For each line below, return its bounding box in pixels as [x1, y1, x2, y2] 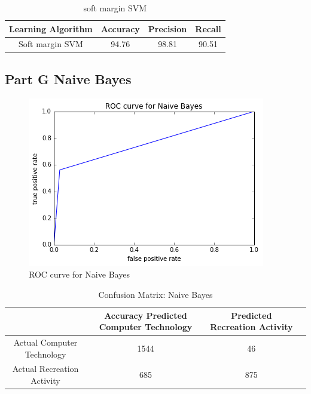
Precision [148, 22, 187, 35]
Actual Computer [13, 335, 78, 348]
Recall [195, 22, 221, 35]
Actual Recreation [12, 362, 79, 375]
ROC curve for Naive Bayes [29, 268, 130, 281]
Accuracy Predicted [104, 309, 187, 321]
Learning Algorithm [9, 22, 93, 35]
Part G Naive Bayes [5, 69, 132, 88]
